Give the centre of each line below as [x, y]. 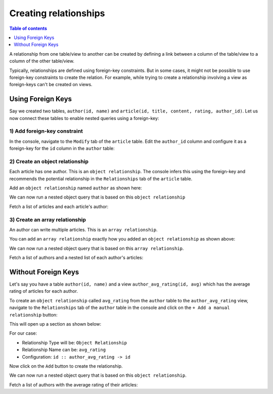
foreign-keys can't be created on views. [51, 85]
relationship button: [33, 314]
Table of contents [28, 28]
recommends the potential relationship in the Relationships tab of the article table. [101, 179]
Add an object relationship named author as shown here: [76, 188]
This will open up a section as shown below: [55, 324]
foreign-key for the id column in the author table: [62, 148]
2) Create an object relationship [49, 161]
